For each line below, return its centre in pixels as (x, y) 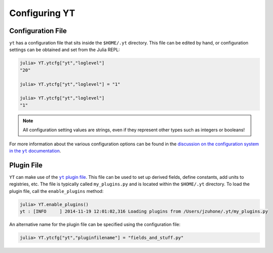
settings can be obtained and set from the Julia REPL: (65, 50)
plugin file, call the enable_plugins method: (56, 191)
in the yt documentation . (35, 151)
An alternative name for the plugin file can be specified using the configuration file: (95, 224)
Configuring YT (42, 13)
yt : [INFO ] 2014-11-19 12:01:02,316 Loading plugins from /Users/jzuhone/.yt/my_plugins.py (144, 211)
